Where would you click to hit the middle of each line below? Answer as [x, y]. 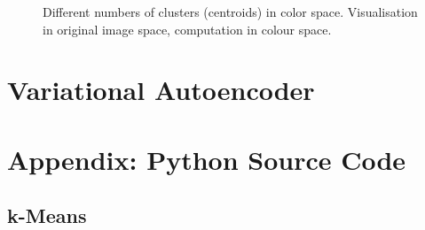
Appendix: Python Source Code [207, 159]
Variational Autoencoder [161, 90]
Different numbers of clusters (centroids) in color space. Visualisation [230, 11]
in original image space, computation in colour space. [187, 29]
